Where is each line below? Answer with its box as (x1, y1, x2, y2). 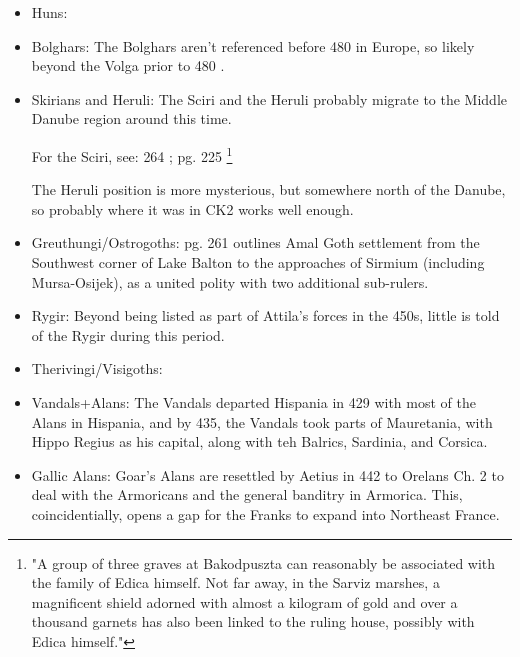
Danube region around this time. (31, 108, 232, 129)
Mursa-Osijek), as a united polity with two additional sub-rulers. (31, 271, 429, 292)
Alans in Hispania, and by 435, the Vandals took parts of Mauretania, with (31, 411, 493, 432)
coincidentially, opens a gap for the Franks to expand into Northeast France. (31, 503, 500, 524)
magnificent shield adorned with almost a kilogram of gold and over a (31, 591, 458, 612)
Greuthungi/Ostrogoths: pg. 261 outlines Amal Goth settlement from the (31, 232, 480, 253)
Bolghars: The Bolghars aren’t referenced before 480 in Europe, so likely (31, 35, 475, 56)
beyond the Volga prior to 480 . (31, 55, 225, 76)
